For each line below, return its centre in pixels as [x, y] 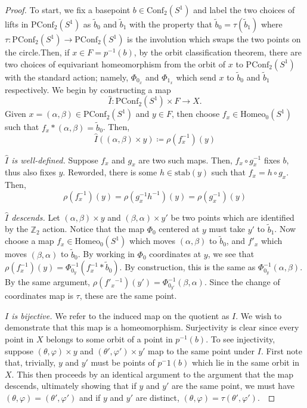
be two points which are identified [232, 217]
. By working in [106, 254]
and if [90, 397]
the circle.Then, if [37, 52]
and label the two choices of [244, 10]
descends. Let [36, 217]
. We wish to [259, 315]
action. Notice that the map [93, 229]
